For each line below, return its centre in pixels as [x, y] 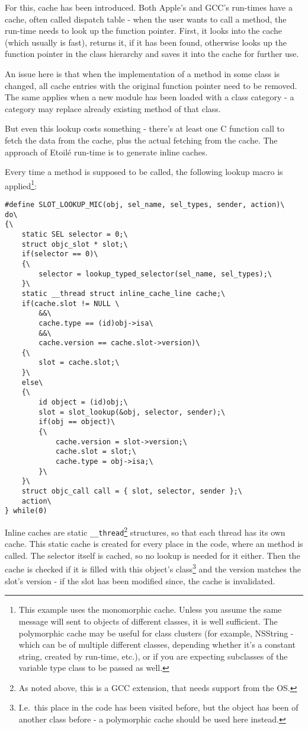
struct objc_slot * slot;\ [75, 244]
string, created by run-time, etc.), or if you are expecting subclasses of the [153, 656]
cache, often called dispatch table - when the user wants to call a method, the [146, 19]
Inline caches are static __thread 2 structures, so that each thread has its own [145, 531]
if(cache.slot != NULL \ [70, 303]
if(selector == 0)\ [60, 254]
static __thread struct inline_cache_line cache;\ [123, 293]
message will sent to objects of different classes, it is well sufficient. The [148, 621]
